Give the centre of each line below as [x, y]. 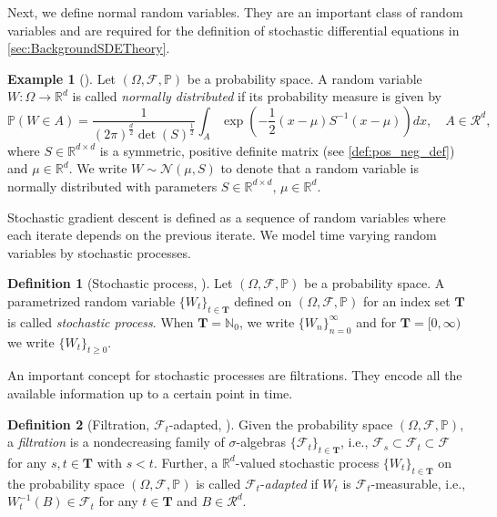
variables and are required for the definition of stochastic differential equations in [233, 30]
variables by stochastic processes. [99, 252]
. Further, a [186, 462]
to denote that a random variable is [319, 168]
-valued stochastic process [307, 462]
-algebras [261, 442]
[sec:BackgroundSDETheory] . [89, 48]
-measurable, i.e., [418, 483]
